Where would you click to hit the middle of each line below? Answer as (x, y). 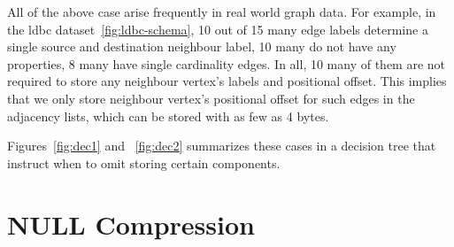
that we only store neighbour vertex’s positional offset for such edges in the (211, 98)
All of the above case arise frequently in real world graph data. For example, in (222, 12)
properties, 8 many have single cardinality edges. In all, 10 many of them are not (227, 63)
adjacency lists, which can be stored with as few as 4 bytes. (168, 116)
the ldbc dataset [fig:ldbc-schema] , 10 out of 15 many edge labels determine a (218, 29)
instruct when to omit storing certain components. (144, 162)
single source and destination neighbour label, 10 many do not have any (202, 46)
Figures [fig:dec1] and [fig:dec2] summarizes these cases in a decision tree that (222, 146)
